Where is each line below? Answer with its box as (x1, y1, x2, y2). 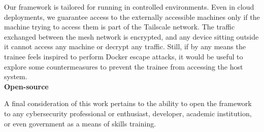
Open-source (4, 81, 49, 91)
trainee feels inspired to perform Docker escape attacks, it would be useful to (4, 51, 243, 61)
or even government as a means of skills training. (4, 118, 156, 128)
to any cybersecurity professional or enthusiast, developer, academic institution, (4, 108, 252, 118)
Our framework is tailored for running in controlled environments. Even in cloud (4, 2, 254, 12)
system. (4, 71, 27, 82)
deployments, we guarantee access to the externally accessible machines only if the (4, 11, 260, 22)
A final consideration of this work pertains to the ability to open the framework (4, 98, 252, 109)
